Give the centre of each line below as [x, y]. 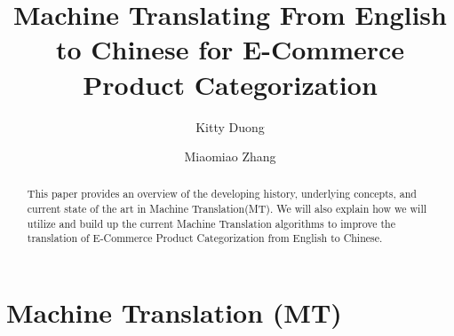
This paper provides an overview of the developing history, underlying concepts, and [222, 194]
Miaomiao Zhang [230, 156]
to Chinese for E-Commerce [230, 49]
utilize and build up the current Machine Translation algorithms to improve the [211, 223]
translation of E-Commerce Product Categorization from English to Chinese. [205, 238]
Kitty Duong [230, 126]
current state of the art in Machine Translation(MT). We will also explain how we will [227, 209]
